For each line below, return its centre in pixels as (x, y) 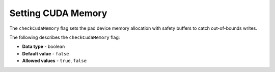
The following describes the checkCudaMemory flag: (65, 37)
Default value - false (46, 53)
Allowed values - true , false (54, 61)
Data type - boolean (44, 47)
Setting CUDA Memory (58, 13)
